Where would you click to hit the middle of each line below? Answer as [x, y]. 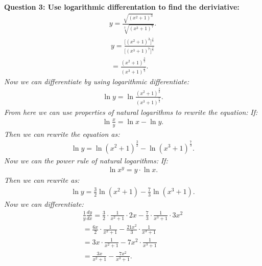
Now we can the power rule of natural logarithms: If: [86, 160]
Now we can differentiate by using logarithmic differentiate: [97, 81]
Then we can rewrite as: [42, 180]
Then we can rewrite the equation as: [62, 134]
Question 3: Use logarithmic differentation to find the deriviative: [122, 7]
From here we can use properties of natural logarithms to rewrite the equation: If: [131, 112]
